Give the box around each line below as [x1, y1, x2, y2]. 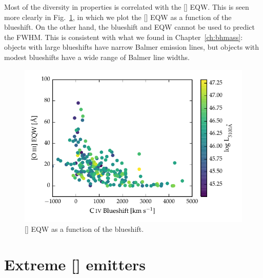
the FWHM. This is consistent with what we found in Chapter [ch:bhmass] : [4, 31, 243, 42]
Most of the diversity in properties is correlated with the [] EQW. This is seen [4, 2, 249, 12]
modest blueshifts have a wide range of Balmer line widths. [4, 51, 190, 62]
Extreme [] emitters [4, 253, 146, 274]
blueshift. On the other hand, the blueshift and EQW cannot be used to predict [4, 22, 255, 32]
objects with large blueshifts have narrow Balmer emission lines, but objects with [4, 42, 259, 52]
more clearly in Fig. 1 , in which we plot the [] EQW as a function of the [4, 11, 232, 22]
